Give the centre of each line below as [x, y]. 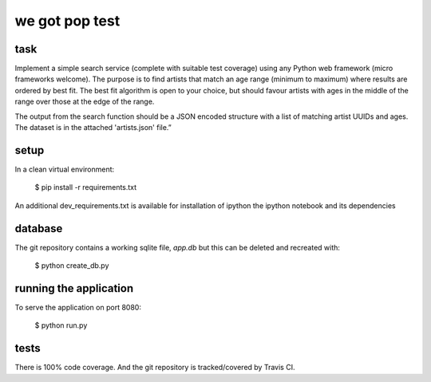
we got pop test [67, 21]
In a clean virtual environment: [65, 169]
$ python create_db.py [72, 266]
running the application [74, 288]
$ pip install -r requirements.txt [86, 187]
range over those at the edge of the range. [85, 102]
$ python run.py [61, 325]
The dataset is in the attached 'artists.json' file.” [93, 128]
